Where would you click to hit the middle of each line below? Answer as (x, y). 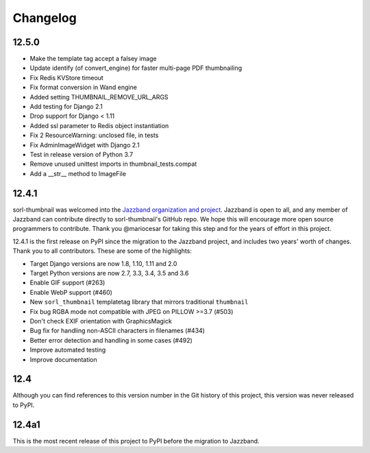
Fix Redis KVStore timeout (67, 77)
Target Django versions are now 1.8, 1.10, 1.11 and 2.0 (103, 263)
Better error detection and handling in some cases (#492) (111, 340)
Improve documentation (63, 359)
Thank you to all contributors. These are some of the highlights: (102, 251)
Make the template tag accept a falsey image (93, 59)
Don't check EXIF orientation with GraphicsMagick (101, 321)
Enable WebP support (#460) (71, 292)
